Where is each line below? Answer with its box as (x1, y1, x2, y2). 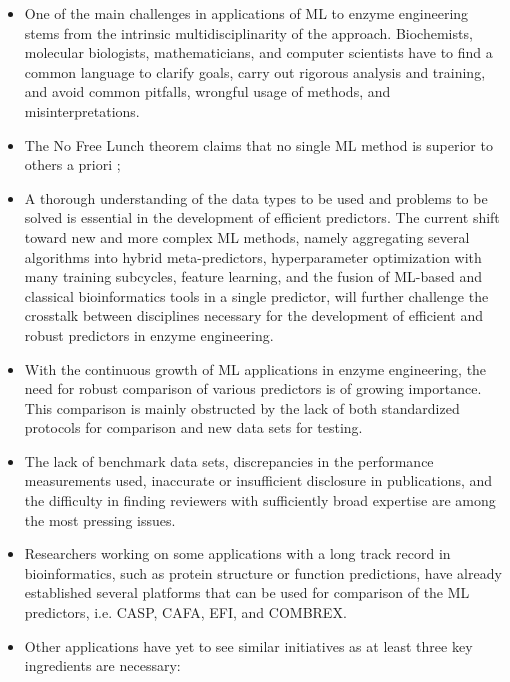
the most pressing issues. (24, 509, 176, 530)
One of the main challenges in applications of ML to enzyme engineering (24, 3, 469, 23)
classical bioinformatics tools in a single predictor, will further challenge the (24, 285, 489, 306)
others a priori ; (24, 154, 121, 175)
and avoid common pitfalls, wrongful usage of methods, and (24, 81, 391, 102)
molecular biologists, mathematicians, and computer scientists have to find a (24, 42, 493, 63)
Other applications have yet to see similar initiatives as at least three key (24, 635, 473, 656)
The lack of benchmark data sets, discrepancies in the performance (24, 450, 434, 471)
